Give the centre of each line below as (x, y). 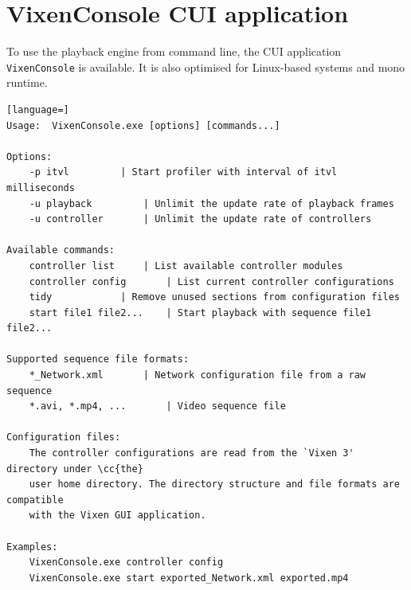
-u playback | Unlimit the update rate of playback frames (211, 203)
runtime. (27, 82)
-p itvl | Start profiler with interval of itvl (183, 172)
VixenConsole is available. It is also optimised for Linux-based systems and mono (206, 66)
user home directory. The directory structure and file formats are (214, 485)
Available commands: (61, 250)
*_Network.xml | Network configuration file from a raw (198, 375)
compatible (35, 500)
